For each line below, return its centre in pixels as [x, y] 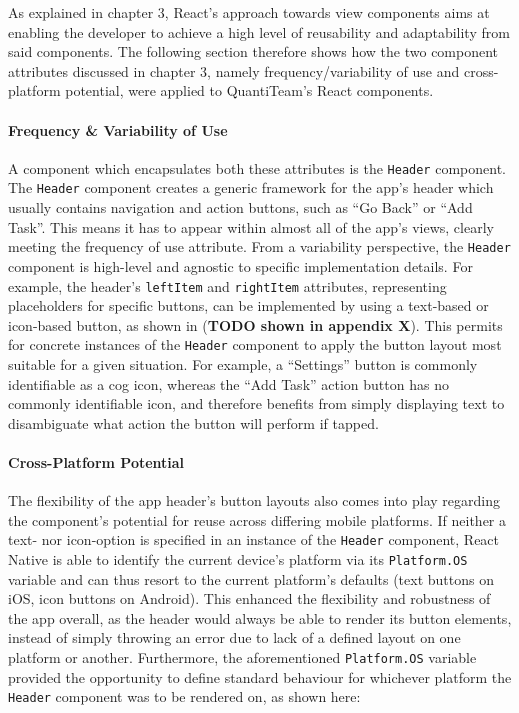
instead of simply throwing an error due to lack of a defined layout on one [234, 637]
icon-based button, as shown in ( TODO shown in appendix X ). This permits [255, 324]
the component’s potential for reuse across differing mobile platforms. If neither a [257, 519]
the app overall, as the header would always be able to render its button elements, [260, 617]
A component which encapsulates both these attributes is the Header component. [257, 167]
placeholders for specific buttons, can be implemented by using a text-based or [248, 305]
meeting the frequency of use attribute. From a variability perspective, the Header [259, 246]
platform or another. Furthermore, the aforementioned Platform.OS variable [242, 657]
